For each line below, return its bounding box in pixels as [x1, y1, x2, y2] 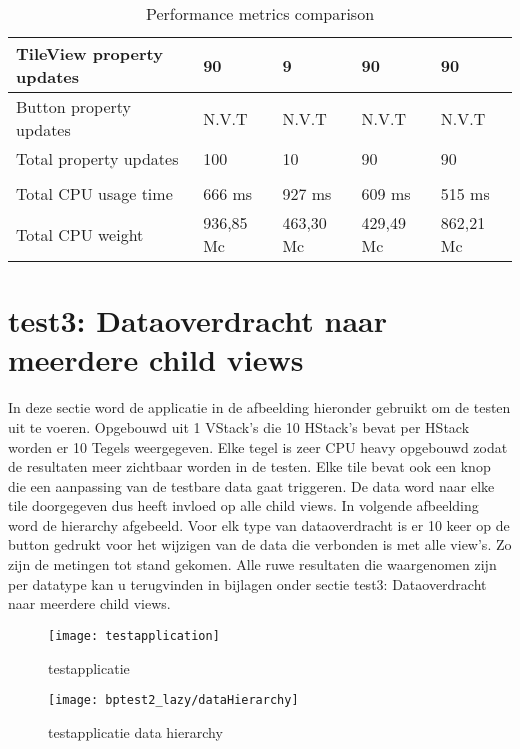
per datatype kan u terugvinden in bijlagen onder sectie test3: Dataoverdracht [8, 573, 487, 594]
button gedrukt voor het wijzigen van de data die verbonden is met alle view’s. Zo [8, 534, 512, 555]
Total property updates [16, 147, 179, 170]
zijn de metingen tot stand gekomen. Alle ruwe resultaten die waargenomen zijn [8, 554, 497, 575]
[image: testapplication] [48, 628, 220, 643]
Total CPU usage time [16, 182, 173, 205]
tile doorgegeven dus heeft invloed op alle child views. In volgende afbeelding [8, 495, 479, 516]
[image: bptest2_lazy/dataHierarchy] [48, 693, 299, 708]
